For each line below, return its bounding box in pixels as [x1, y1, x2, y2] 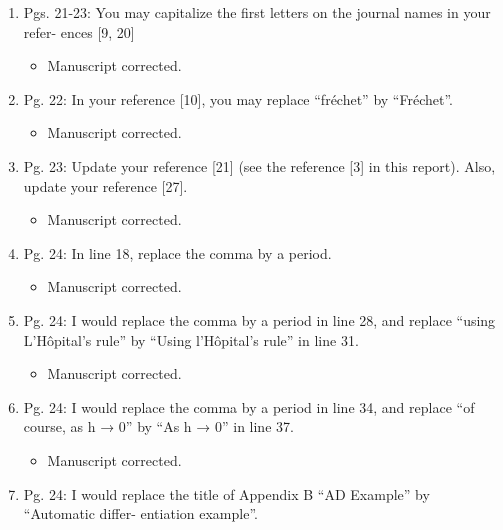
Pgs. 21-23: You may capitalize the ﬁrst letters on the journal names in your [23, 2, 491, 22]
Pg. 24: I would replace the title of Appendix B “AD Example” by [23, 483, 430, 504]
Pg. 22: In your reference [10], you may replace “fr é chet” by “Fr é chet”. [23, 88, 453, 109]
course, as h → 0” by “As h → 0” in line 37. [23, 416, 294, 437]
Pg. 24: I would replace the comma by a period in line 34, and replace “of [23, 396, 475, 417]
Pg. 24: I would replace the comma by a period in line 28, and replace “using [23, 309, 496, 330]
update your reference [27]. [23, 175, 188, 196]
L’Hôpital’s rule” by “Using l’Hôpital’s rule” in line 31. [23, 329, 359, 350]
